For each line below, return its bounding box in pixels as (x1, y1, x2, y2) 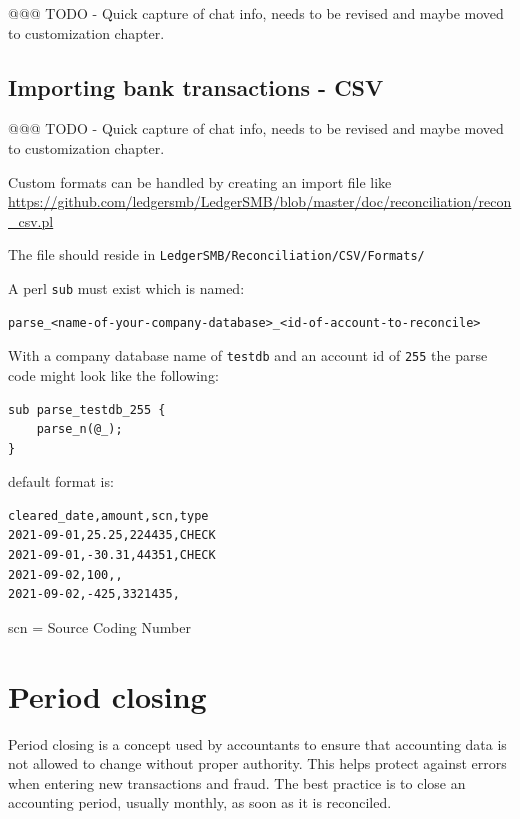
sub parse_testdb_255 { (8, 402, 166, 417)
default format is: (8, 471, 114, 492)
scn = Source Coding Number (8, 616, 191, 637)
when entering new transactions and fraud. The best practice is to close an (8, 772, 466, 793)
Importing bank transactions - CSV (8, 71, 384, 102)
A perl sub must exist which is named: (8, 278, 245, 299)
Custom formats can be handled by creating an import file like (8, 171, 392, 192)
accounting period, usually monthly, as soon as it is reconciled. (8, 792, 392, 813)
